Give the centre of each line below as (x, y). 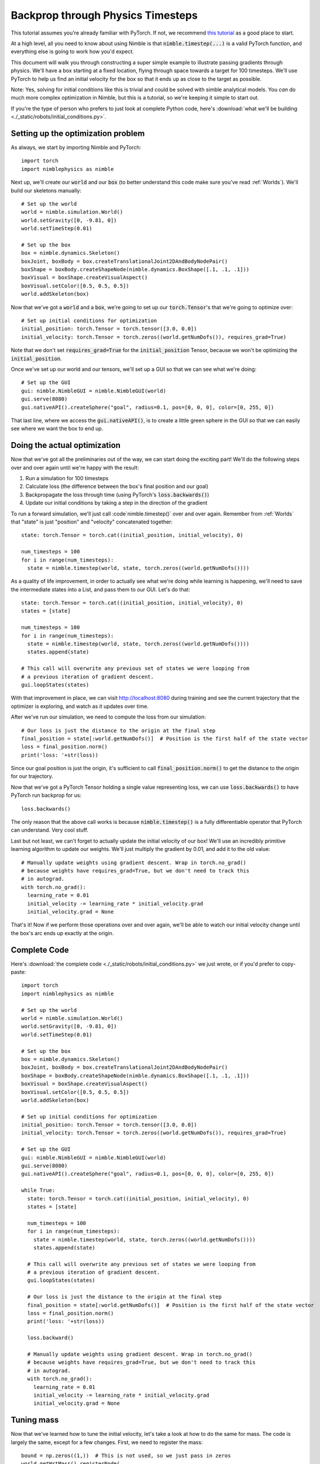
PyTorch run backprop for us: (46, 795)
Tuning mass (35, 1420)
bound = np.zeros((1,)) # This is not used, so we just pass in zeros (126, 1456)
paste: (18, 972)
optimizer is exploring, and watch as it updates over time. (80, 706)
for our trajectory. (32, 777)
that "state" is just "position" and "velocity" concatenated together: (92, 522)
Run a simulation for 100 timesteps (67, 478)
